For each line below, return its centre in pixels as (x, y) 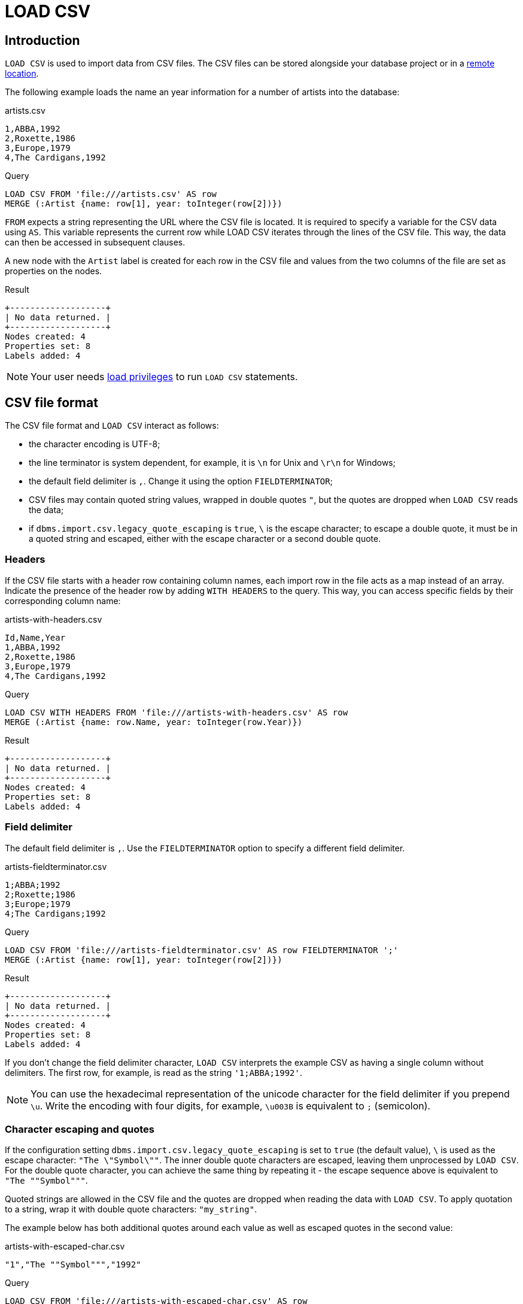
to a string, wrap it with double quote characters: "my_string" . (131, 1209)
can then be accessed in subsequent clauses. (95, 242)
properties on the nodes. (54, 271)
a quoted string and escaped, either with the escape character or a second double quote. (205, 539)
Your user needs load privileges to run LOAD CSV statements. (164, 377)
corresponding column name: (63, 601)
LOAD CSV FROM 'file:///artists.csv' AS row (111, 194)
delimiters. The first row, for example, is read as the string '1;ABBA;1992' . (153, 1072)
